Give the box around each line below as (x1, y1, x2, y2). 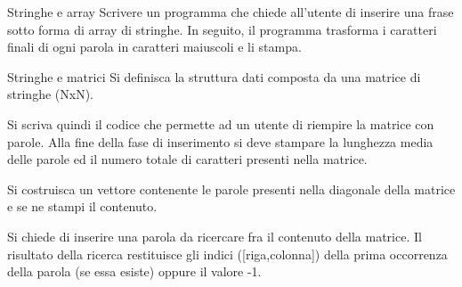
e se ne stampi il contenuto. (7, 197, 158, 216)
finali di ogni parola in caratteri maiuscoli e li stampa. (7, 37, 302, 56)
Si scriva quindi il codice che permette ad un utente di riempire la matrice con (7, 114, 434, 133)
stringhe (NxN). (7, 85, 93, 103)
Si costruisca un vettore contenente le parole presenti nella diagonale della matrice (7, 179, 456, 198)
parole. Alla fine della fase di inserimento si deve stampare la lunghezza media (7, 132, 434, 151)
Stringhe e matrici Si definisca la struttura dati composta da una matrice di (7, 67, 421, 86)
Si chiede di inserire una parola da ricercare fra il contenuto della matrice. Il (7, 226, 422, 245)
